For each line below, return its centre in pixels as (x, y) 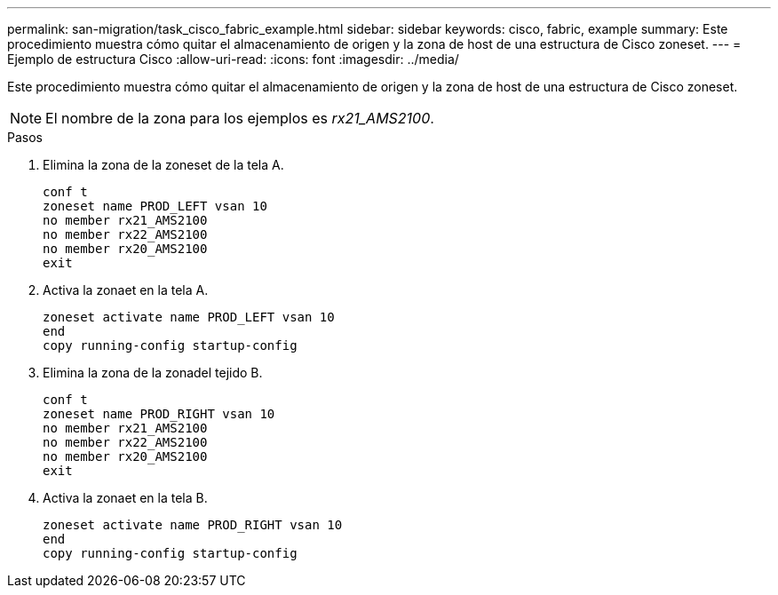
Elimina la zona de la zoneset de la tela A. (163, 165)
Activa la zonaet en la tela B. (125, 498)
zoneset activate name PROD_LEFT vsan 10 (189, 317)
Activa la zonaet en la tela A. (126, 290)
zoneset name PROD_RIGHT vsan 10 (159, 414)
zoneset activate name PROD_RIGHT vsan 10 (193, 525)
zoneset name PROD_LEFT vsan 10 (155, 206)
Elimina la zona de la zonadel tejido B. (153, 373)
